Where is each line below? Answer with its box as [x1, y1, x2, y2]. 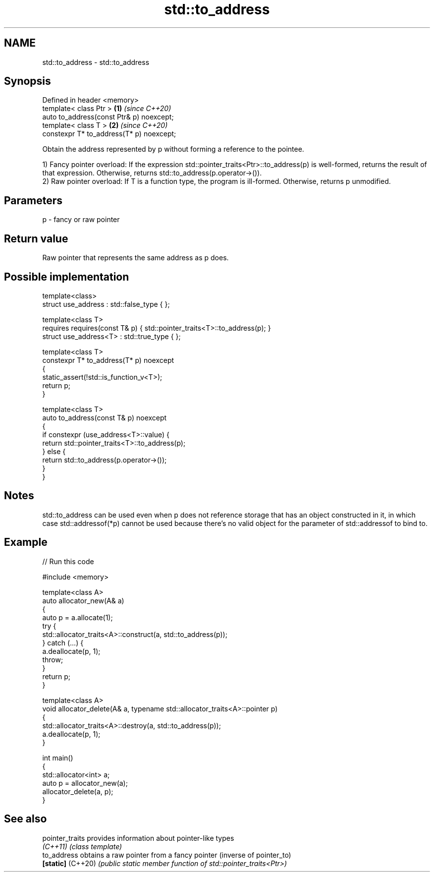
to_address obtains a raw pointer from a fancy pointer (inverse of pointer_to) [42, 850, 291, 859]
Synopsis [4, 75, 51, 88]
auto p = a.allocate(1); [42, 613, 113, 622]
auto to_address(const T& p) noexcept [42, 413, 167, 422]
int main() [42, 753, 73, 762]
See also [4, 813, 47, 825]
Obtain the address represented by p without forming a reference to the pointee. [42, 145, 304, 154]
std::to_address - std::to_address [42, 58, 150, 66]
